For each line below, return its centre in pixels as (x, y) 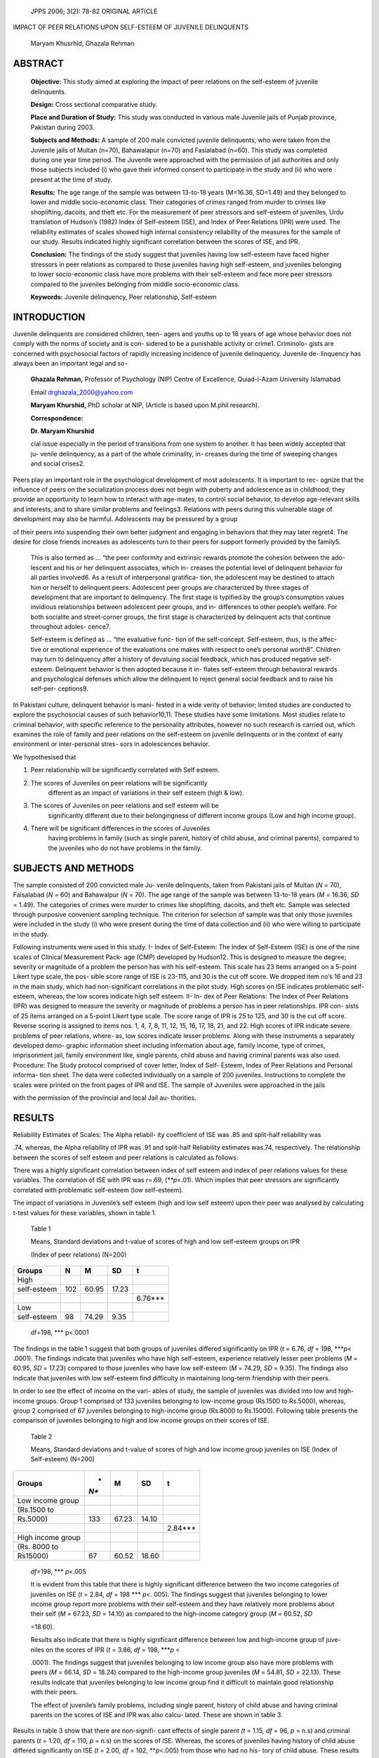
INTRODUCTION (49, 317)
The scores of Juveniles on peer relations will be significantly (119, 783)
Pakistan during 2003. (62, 127)
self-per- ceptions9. (60, 688)
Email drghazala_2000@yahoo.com (82, 392)
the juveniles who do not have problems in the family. (125, 848)
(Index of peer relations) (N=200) (79, 1255)
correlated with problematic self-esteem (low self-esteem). (98, 1190)
